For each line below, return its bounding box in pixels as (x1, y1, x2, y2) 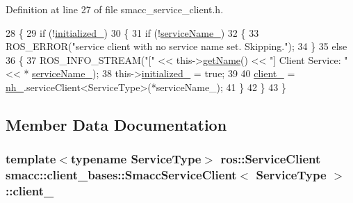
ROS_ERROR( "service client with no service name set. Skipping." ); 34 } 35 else (6, 39, 347, 54)
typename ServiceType (70, 150, 202, 168)
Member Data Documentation (6, 113, 227, 135)
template (6, 150, 56, 168)
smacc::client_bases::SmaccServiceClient (6, 166, 237, 184)
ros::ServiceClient (220, 150, 321, 168)
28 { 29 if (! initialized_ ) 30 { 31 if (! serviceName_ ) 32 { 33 (6, 25, 259, 40)
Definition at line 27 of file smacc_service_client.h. (6, 2, 224, 16)
